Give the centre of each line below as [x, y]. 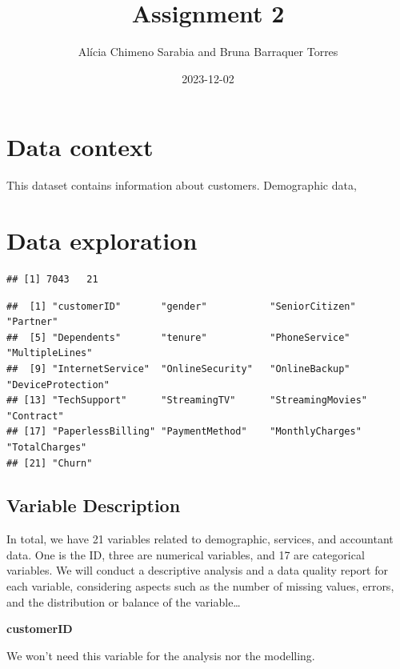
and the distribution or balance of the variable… [124, 601]
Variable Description [94, 505]
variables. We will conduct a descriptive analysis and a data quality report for [197, 570]
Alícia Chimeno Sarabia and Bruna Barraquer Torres [208, 52]
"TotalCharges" [47, 447]
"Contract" [35, 416]
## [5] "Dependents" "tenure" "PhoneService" [178, 337]
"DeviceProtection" [58, 385]
